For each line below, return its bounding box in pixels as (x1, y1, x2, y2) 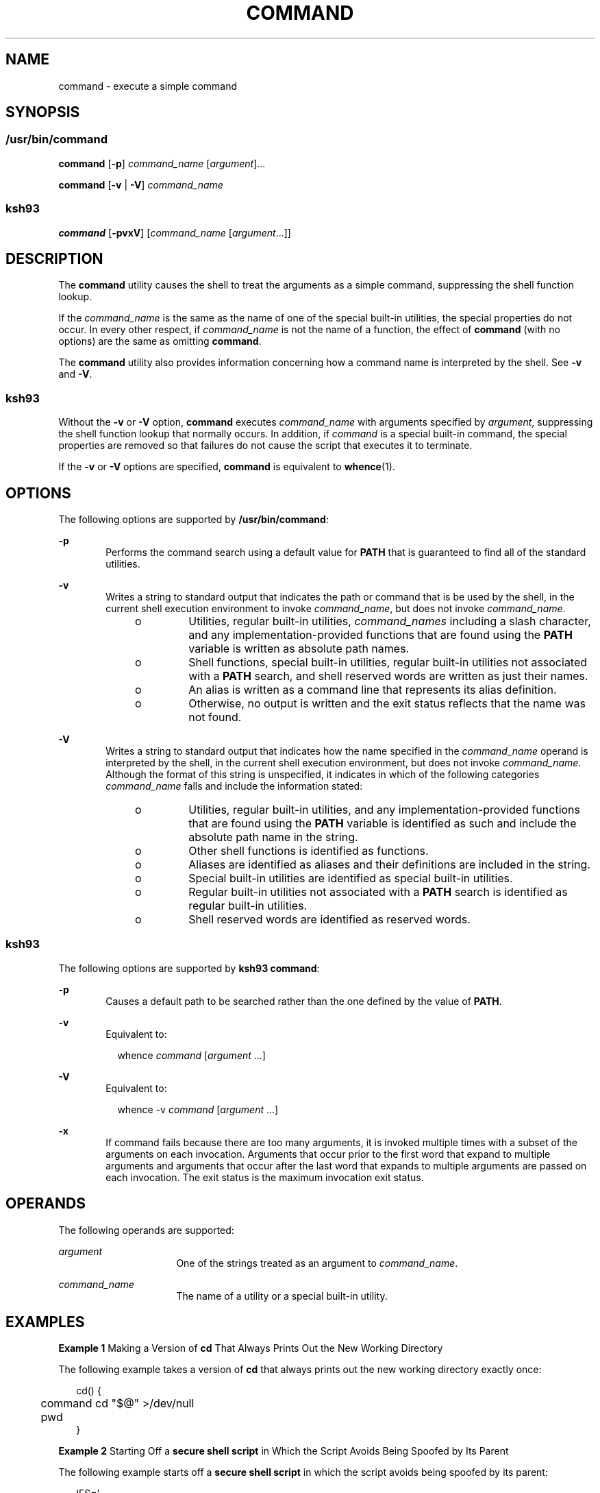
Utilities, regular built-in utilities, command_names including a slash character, (188, 614, 591, 628)
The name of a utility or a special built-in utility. (176, 1289, 388, 1302)
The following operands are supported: (58, 1224, 234, 1236)
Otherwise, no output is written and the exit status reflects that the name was (188, 696, 586, 710)
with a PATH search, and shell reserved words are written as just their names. (188, 669, 588, 683)
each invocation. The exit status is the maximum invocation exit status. (105, 1171, 424, 1183)
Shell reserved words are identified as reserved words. (188, 912, 471, 926)
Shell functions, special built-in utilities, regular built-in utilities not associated (188, 655, 588, 669)
